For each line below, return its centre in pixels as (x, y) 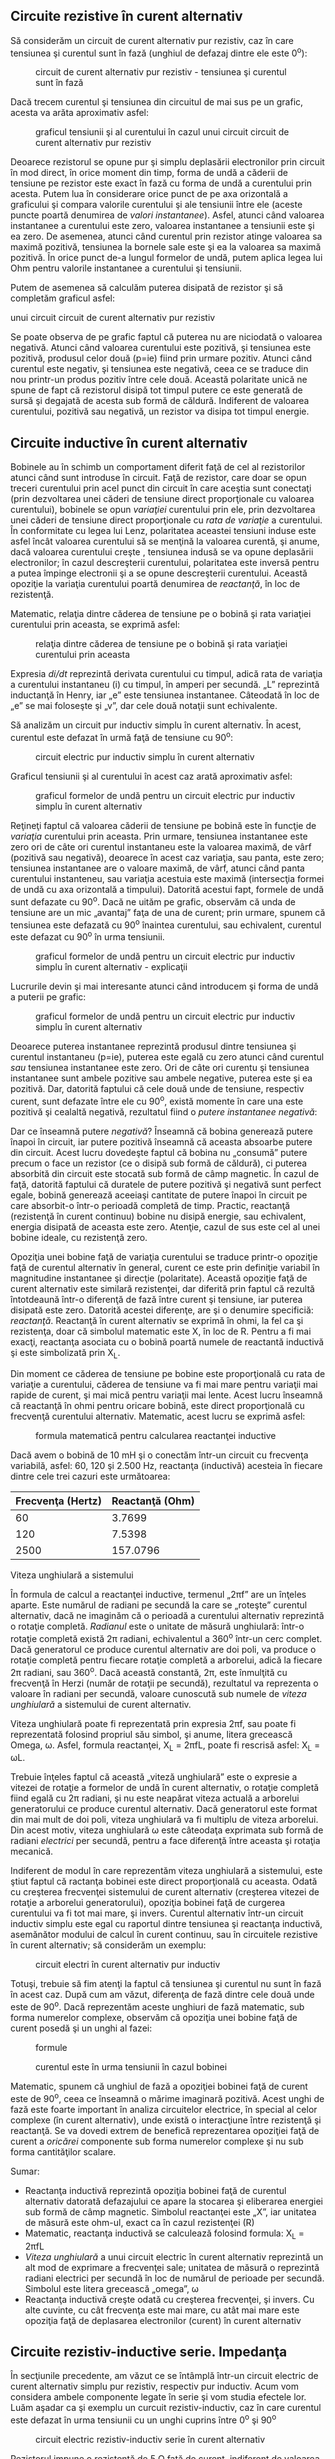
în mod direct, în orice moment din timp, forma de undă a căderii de (149, 173)
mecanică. (32, 1851)
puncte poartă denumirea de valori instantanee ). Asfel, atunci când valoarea (167, 215)
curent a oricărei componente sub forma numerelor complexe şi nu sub (157, 2141)
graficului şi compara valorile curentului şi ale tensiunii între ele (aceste (156, 205)
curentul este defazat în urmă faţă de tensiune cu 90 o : (122, 736)
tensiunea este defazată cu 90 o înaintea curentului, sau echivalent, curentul (166, 924)
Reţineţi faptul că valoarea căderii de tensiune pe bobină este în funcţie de (163, 825)
